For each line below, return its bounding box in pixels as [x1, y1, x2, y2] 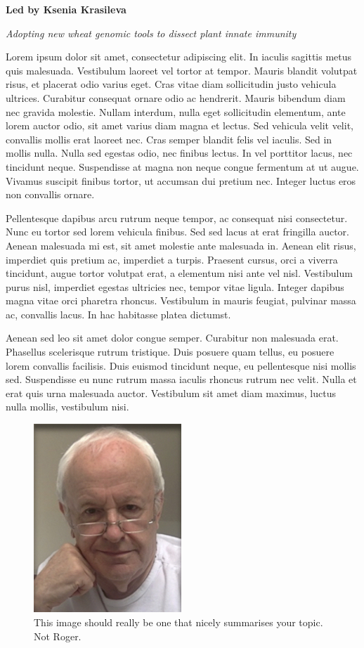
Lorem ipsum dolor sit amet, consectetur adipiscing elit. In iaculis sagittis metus [6, 49, 352, 64]
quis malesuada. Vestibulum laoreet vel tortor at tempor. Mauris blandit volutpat [6, 63, 358, 77]
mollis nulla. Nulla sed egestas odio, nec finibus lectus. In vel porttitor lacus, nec [6, 145, 353, 160]
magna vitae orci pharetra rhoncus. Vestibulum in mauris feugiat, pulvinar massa [6, 293, 356, 308]
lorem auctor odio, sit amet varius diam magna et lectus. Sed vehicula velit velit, [6, 118, 353, 133]
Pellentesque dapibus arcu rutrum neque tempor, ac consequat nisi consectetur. [6, 210, 348, 225]
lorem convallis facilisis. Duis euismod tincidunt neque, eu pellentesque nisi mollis [6, 358, 356, 372]
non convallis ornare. [6, 187, 95, 202]
